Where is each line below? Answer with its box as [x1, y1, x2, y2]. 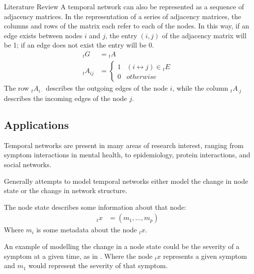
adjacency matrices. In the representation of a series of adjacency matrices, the [4, 11, 241, 21]
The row [4, 83, 29, 93]
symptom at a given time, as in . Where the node [4, 250, 153, 261]
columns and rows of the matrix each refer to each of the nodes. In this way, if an [4, 21, 249, 31]
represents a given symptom [163, 250, 247, 261]
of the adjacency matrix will [162, 30, 247, 40]
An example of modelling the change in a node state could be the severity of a [4, 241, 240, 251]
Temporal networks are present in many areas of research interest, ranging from [4, 140, 244, 150]
